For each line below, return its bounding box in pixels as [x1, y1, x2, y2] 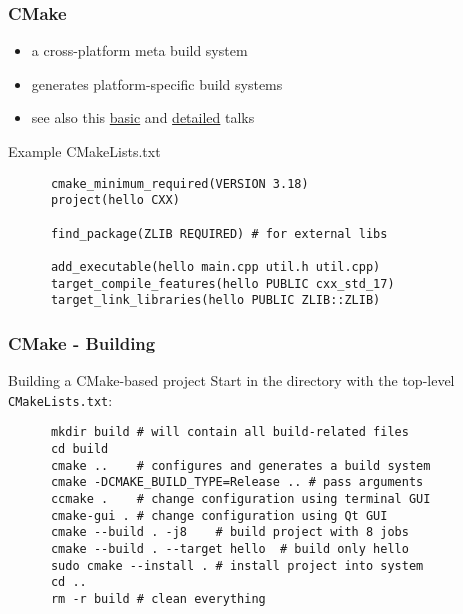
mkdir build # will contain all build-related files [50, 425, 409, 440]
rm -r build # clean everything [50, 591, 266, 606]
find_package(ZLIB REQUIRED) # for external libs [50, 226, 388, 241]
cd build [50, 441, 109, 456]
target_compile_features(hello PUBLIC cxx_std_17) [50, 276, 395, 291]
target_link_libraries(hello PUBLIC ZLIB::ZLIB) [50, 293, 381, 308]
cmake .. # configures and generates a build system [50, 458, 431, 473]
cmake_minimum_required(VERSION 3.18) [50, 176, 309, 191]
